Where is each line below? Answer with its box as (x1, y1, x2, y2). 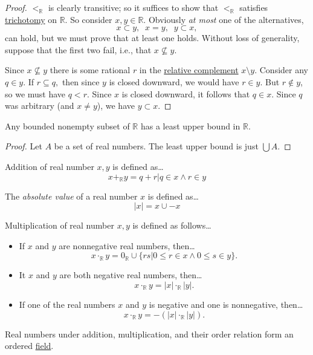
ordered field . (5, 339, 54, 352)
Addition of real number (5, 160, 94, 172)
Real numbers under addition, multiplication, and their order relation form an (5, 327, 294, 340)
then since (62, 75, 100, 88)
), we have (97, 99, 135, 112)
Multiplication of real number (5, 219, 114, 232)
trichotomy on (5, 13, 57, 25)
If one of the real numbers (19, 298, 115, 310)
